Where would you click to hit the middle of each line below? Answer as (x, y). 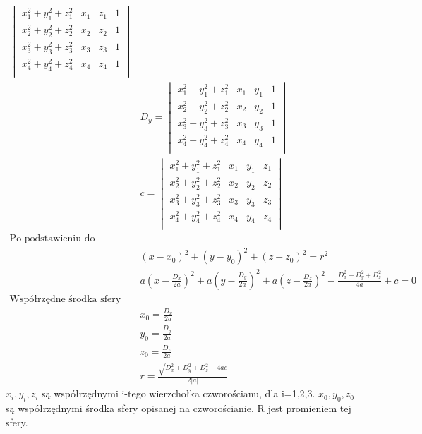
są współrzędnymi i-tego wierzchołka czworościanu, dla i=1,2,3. (179, 393)
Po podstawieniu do (52, 238)
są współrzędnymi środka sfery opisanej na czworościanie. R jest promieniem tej (179, 408)
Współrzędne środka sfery (65, 299)
